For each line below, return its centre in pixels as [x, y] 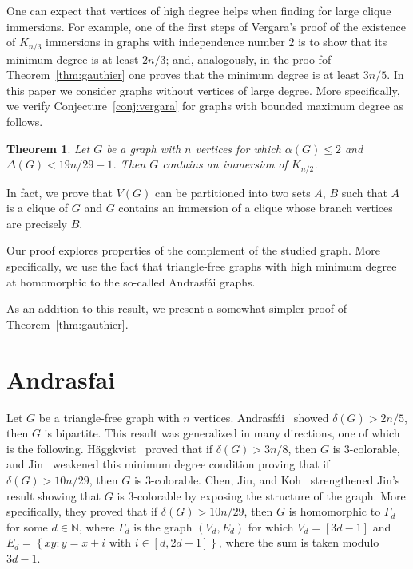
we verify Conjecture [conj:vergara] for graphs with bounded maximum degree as [205, 106]
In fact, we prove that [60, 192]
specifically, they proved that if [82, 511]
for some [27, 526]
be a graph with [144, 148]
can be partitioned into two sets [233, 192]
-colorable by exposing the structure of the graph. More [270, 495]
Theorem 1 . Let [48, 148]
